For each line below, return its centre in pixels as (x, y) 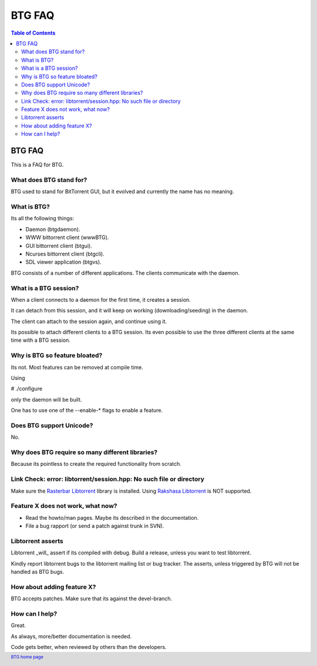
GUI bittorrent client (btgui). (59, 245)
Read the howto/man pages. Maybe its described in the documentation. (112, 517)
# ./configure (27, 389)
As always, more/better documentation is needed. (71, 636)
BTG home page (27, 657)
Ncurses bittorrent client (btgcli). (65, 254)
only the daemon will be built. (46, 399)
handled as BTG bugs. (38, 572)
